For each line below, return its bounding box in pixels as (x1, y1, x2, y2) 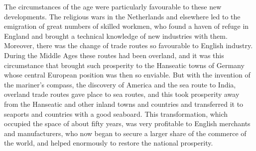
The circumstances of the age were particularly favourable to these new (4, 1, 222, 11)
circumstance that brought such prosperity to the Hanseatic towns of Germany (4, 60, 245, 70)
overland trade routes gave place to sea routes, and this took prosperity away (4, 89, 240, 99)
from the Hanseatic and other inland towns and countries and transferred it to (4, 98, 244, 109)
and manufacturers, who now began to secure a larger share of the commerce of (4, 128, 247, 138)
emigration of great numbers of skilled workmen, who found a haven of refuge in (4, 21, 249, 31)
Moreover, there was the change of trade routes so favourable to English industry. (4, 40, 253, 51)
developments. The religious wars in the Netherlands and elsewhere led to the (4, 11, 241, 21)
